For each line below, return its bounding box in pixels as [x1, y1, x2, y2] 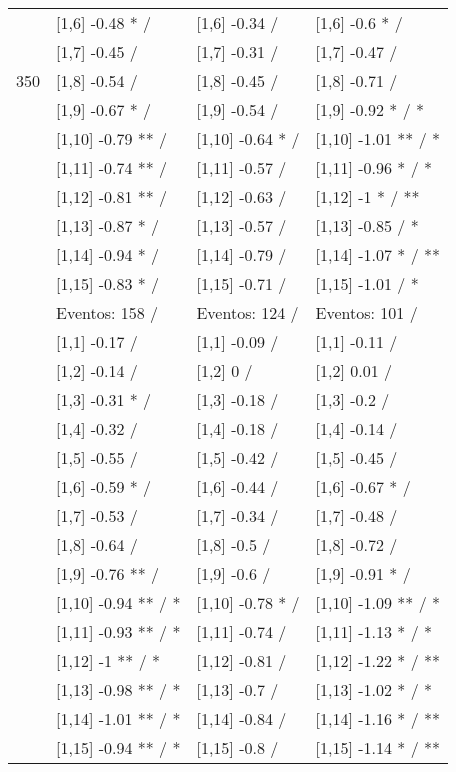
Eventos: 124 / [196, 301, 299, 324]
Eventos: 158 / [56, 301, 159, 324]
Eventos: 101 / [315, 301, 418, 324]
